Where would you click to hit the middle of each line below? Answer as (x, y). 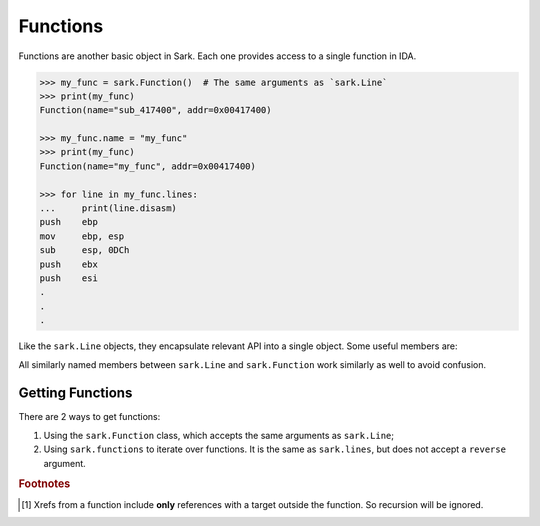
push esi (69, 278)
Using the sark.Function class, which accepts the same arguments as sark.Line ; (219, 435)
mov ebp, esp (82, 236)
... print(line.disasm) (108, 208)
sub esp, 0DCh (84, 250)
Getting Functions (75, 393)
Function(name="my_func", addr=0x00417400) (148, 166)
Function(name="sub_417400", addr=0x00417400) (155, 110)
